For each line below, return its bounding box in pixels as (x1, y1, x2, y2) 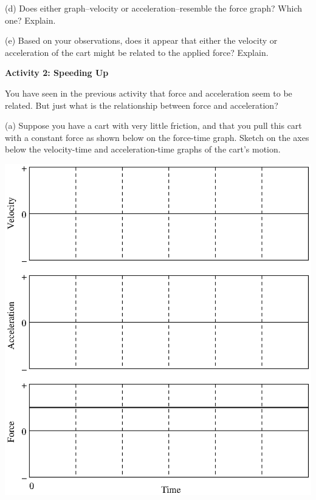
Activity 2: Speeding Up (5, 66, 109, 79)
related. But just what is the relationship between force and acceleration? (5, 98, 278, 111)
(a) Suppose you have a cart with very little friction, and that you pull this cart (5, 119, 302, 132)
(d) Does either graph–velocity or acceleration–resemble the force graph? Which (5, 2, 303, 14)
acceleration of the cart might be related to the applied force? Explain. (5, 46, 269, 58)
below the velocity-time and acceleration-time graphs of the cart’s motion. (5, 143, 281, 156)
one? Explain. (5, 13, 56, 26)
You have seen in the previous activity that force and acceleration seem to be (5, 86, 292, 99)
